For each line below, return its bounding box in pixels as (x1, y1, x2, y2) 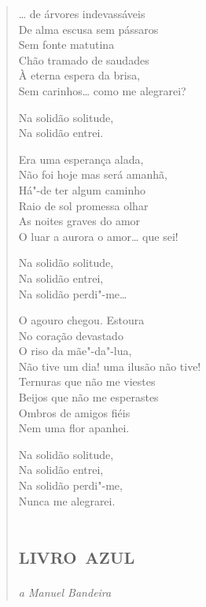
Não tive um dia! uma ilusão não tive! (18, 357, 201, 374)
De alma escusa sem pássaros (18, 20, 159, 37)
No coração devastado (18, 327, 123, 343)
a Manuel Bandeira (18, 584, 112, 601)
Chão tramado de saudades (18, 51, 149, 68)
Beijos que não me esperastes (18, 389, 159, 405)
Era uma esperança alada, (18, 150, 144, 167)
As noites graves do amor (18, 213, 141, 229)
